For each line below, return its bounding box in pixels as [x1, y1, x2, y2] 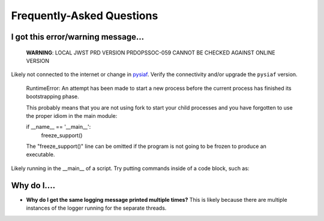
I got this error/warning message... [11, 32, 145, 42]
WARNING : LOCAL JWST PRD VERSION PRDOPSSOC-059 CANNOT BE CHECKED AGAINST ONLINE [26, 49, 275, 56]
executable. [26, 151, 55, 158]
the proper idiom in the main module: [26, 112, 118, 119]
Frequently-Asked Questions [11, 9, 158, 22]
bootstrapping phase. [26, 93, 79, 100]
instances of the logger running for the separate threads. [26, 204, 167, 212]
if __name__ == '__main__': [26, 123, 91, 131]
